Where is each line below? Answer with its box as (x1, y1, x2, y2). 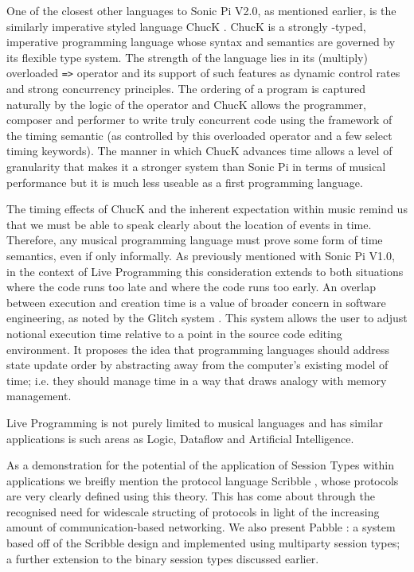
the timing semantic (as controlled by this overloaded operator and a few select (6, 126, 393, 143)
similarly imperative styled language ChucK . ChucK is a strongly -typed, (6, 18, 366, 34)
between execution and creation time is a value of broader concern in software (6, 294, 386, 310)
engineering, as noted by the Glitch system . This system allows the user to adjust (6, 309, 408, 326)
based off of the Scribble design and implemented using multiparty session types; (6, 535, 400, 551)
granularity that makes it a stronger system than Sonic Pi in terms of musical (6, 158, 386, 174)
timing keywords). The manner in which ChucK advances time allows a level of (6, 142, 393, 159)
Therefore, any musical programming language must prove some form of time (6, 232, 383, 248)
